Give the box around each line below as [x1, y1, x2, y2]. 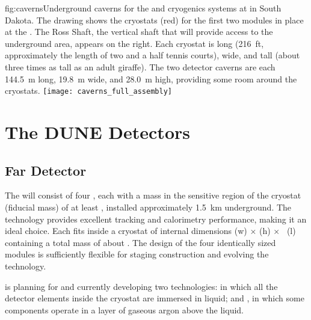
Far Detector [5, 161, 87, 179]
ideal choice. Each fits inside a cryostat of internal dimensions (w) [5, 224, 247, 237]
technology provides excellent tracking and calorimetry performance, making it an [5, 212, 307, 225]
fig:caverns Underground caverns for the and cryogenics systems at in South [5, 2, 282, 14]
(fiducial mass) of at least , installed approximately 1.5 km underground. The [5, 200, 292, 213]
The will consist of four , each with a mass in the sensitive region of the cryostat [5, 189, 301, 202]
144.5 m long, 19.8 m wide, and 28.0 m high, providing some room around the [5, 72, 297, 85]
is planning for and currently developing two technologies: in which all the [5, 280, 278, 292]
